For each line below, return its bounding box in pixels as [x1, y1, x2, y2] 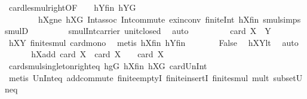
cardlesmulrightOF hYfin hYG [8, 1, 136, 13]
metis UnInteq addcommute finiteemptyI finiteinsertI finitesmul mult [8, 71, 269, 83]
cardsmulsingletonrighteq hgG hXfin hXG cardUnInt [8, 59, 207, 72]
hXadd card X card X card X [31, 48, 164, 60]
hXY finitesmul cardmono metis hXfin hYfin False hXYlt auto [8, 36, 299, 48]
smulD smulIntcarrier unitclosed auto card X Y [5, 24, 271, 37]
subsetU [273, 71, 303, 83]
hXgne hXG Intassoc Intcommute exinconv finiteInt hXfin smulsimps [38, 13, 301, 25]
